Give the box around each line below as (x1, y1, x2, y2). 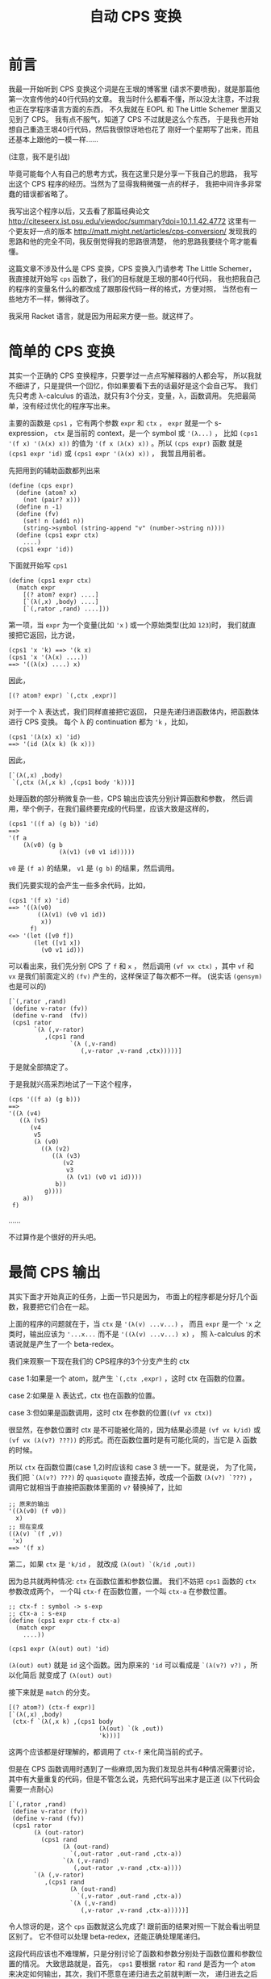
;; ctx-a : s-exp (8, 1609, 67, 1617)
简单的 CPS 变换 (8, 342, 115, 361)
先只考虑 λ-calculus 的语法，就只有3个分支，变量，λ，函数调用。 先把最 (8, 391, 250, 400)
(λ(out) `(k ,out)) (98, 1725, 164, 1733)
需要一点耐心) (8, 1784, 54, 1793)
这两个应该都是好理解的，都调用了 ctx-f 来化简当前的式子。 (8, 1746, 207, 1756)
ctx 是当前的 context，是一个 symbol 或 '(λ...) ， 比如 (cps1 (53, 428, 258, 438)
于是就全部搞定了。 (8, 1062, 73, 1071)
